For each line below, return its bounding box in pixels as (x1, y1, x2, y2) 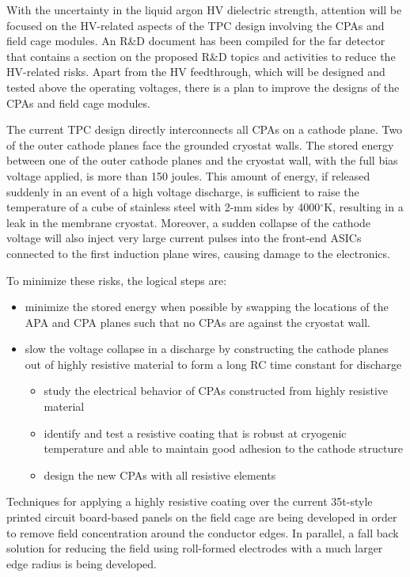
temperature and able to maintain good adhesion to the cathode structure (44, 440, 403, 457)
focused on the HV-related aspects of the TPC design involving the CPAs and (6, 17, 385, 33)
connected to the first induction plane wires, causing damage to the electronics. (6, 245, 390, 261)
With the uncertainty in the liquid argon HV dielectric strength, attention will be (6, 2, 402, 17)
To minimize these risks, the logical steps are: (6, 271, 227, 288)
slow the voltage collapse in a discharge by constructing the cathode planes (25, 340, 389, 357)
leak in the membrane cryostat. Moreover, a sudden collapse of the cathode (6, 214, 371, 230)
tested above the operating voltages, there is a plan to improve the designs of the (6, 78, 400, 95)
